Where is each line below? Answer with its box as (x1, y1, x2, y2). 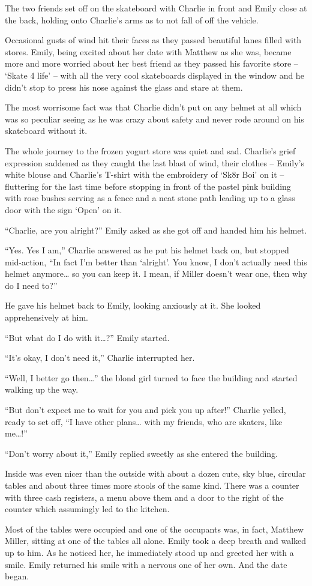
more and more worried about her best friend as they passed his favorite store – (5, 57, 298, 70)
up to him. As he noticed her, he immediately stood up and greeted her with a (5, 546, 294, 558)
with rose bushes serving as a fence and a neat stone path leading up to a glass (5, 192, 295, 204)
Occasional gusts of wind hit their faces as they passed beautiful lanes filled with (5, 34, 302, 46)
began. (5, 570, 29, 582)
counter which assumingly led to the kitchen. (5, 503, 170, 515)
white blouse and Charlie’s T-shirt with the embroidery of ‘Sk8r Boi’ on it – (5, 168, 284, 181)
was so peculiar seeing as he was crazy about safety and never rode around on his (5, 112, 304, 125)
